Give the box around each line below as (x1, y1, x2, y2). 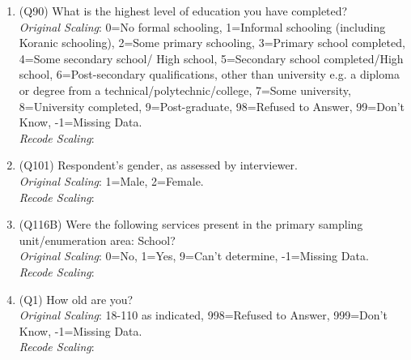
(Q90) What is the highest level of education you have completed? (19, 2, 348, 19)
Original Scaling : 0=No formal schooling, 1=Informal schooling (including (19, 18, 386, 35)
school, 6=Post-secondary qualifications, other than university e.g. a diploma (19, 66, 400, 83)
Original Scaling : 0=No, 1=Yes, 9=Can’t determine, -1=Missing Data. (19, 247, 369, 264)
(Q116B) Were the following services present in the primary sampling (19, 216, 363, 233)
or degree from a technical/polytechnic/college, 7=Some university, (19, 81, 351, 98)
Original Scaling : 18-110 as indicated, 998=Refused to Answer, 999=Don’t (19, 306, 388, 324)
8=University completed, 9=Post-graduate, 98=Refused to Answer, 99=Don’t (19, 97, 405, 114)
